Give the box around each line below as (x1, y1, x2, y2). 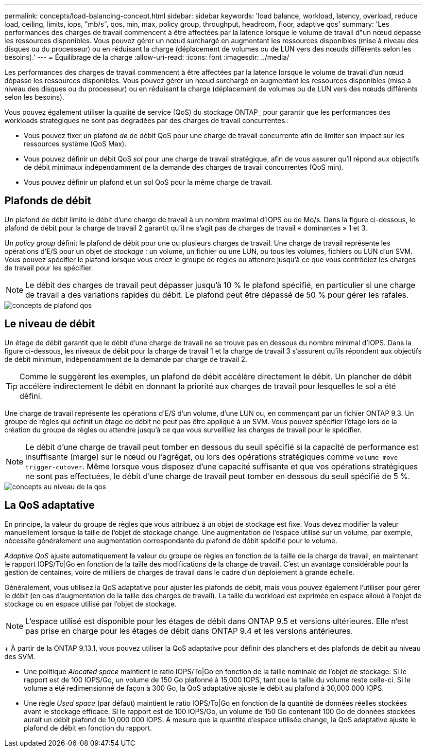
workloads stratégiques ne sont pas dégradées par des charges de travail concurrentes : (4, 116, 289, 125)
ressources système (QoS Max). (24, 140, 127, 148)
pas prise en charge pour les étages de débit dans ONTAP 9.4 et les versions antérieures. (25, 626, 353, 636)
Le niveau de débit (4, 318, 95, 330)
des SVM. (4, 652, 35, 661)
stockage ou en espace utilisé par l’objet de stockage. (4, 599, 177, 608)
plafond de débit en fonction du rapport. (24, 723, 152, 732)
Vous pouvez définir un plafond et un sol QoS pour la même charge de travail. (24, 178, 273, 186)
